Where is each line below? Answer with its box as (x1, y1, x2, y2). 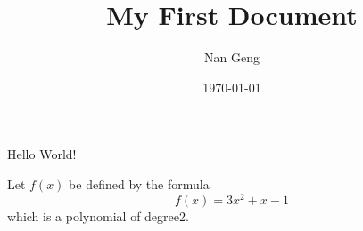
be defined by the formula (69, 174, 210, 193)
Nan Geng (204, 48, 260, 67)
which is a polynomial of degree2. (7, 206, 189, 225)
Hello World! (7, 145, 77, 163)
